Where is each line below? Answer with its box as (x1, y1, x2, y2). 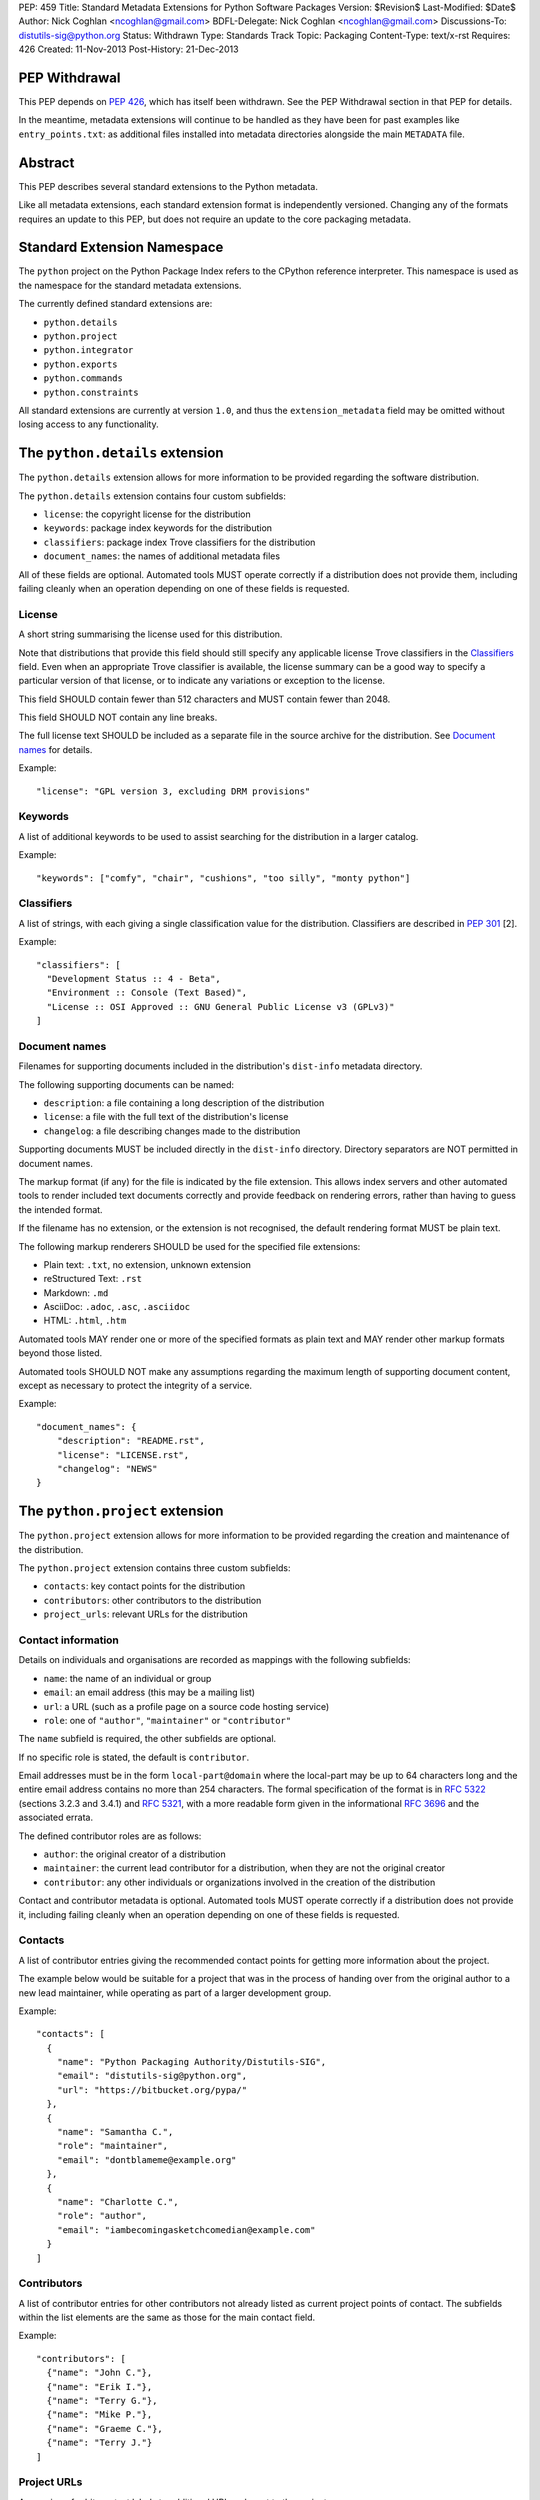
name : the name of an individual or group (43, 1672, 212, 1684)
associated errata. (18, 1811, 94, 1824)
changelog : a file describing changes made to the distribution (43, 1125, 301, 1137)
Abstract (18, 154, 75, 171)
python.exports (43, 358, 119, 370)
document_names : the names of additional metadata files (43, 550, 280, 562)
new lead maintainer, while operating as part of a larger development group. (18, 1986, 332, 1999)
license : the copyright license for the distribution (43, 508, 251, 520)
